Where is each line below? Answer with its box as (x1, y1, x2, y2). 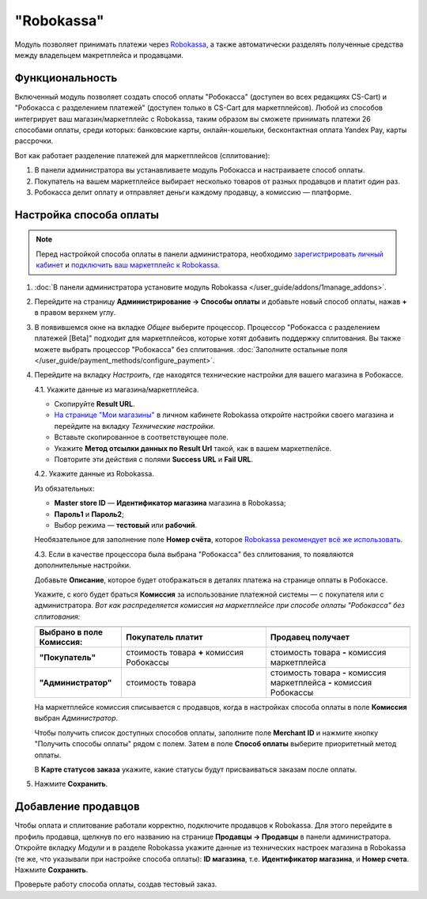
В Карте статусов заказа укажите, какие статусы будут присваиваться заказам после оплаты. (34, 764, 357, 775)
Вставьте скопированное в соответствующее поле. (54, 432, 229, 442)
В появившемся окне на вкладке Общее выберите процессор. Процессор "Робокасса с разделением (34, 322, 380, 332)
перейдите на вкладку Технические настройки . (54, 421, 215, 431)
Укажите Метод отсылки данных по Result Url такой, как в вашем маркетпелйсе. (54, 443, 332, 453)
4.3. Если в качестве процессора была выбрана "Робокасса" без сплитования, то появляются (34, 549, 354, 559)
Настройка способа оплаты (14, 208, 160, 222)
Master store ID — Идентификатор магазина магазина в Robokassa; (54, 499, 286, 508)
